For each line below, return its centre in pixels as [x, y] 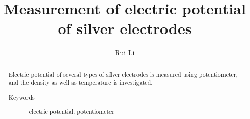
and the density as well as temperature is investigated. [80, 83]
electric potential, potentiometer [71, 112]
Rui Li [125, 53]
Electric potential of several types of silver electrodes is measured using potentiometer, [123, 74]
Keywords [21, 97]
